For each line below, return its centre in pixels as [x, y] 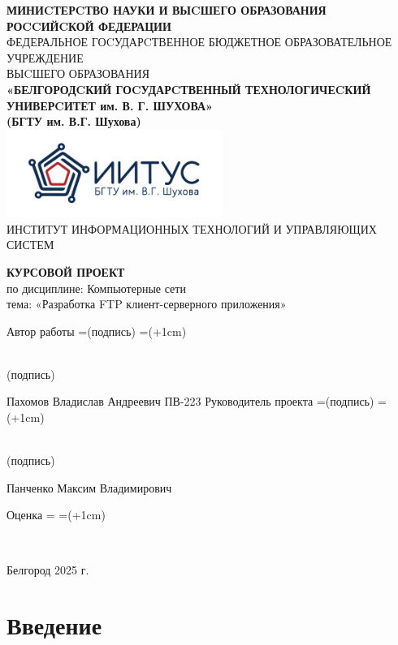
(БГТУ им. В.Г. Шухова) [74, 121]
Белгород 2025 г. [48, 569]
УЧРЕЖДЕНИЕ [45, 57]
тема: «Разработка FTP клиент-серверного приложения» [147, 304]
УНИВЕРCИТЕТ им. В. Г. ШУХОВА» [110, 105]
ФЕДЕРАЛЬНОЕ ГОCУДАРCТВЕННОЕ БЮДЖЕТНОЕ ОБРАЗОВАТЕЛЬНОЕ [199, 42]
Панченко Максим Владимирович [89, 487]
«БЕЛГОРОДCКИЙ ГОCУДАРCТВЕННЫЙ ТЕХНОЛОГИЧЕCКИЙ [189, 89]
